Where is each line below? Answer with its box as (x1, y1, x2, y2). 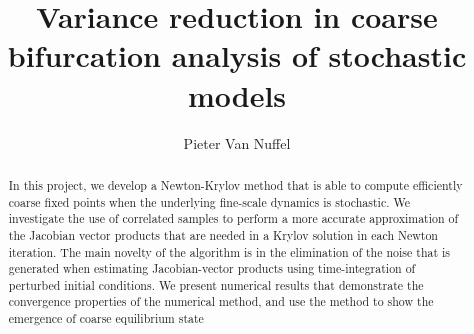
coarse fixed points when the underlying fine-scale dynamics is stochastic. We (8, 193, 410, 210)
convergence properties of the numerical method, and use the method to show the (8, 293, 434, 310)
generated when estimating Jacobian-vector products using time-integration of (8, 260, 416, 277)
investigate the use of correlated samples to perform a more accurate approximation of (8, 210, 459, 227)
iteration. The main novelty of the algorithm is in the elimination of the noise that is (8, 243, 451, 260)
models (187, 74, 287, 115)
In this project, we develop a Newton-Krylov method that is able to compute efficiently (8, 176, 463, 193)
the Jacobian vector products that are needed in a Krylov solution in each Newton (8, 226, 438, 243)
